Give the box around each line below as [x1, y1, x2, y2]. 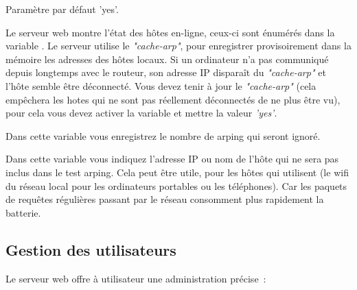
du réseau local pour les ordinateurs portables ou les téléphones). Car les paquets [5, 178, 347, 193]
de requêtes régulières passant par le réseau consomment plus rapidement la [5, 192, 324, 206]
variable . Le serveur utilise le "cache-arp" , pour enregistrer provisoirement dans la [5, 38, 352, 53]
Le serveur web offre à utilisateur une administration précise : [5, 271, 266, 285]
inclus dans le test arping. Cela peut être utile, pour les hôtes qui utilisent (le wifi [5, 165, 349, 179]
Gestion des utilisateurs [5, 239, 176, 260]
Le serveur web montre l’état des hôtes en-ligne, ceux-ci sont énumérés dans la [5, 25, 335, 39]
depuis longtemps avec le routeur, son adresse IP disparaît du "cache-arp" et [5, 65, 326, 80]
